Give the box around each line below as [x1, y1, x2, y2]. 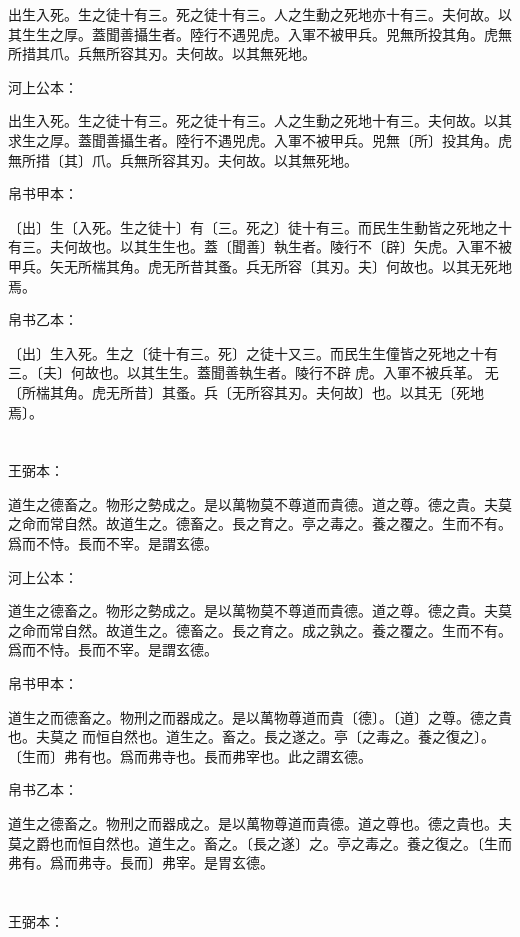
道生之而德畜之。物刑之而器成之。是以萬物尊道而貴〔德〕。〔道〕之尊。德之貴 [8, 706, 512, 727]
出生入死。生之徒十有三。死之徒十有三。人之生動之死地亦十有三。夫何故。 [8, 4, 498, 24]
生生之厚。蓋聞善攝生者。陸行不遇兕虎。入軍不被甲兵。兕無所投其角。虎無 [21, 23, 512, 44]
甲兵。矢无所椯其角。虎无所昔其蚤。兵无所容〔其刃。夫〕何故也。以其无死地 [8, 255, 512, 276]
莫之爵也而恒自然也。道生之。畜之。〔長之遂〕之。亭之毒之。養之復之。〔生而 [8, 832, 512, 853]
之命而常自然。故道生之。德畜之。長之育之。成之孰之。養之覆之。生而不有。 [8, 619, 512, 640]
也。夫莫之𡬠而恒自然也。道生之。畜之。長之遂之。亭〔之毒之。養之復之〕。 [8, 726, 495, 747]
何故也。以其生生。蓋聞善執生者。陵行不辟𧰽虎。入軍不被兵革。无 [70, 362, 499, 383]
